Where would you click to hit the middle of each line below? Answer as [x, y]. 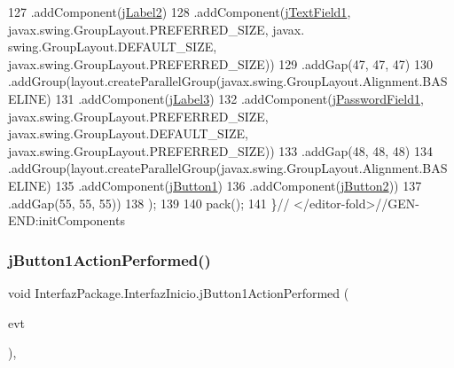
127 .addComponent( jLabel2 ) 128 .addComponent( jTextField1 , [180, 12]
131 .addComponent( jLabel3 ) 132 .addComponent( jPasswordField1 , [239, 98]
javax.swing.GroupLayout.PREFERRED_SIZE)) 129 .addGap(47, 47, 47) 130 [220, 63]
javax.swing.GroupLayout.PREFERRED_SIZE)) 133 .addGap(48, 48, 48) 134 [220, 150]
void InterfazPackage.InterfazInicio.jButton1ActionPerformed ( [179, 292]
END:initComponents [67, 220]
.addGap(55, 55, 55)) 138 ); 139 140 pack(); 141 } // [149, 203]
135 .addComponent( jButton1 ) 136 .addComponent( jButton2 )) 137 [239, 185]
